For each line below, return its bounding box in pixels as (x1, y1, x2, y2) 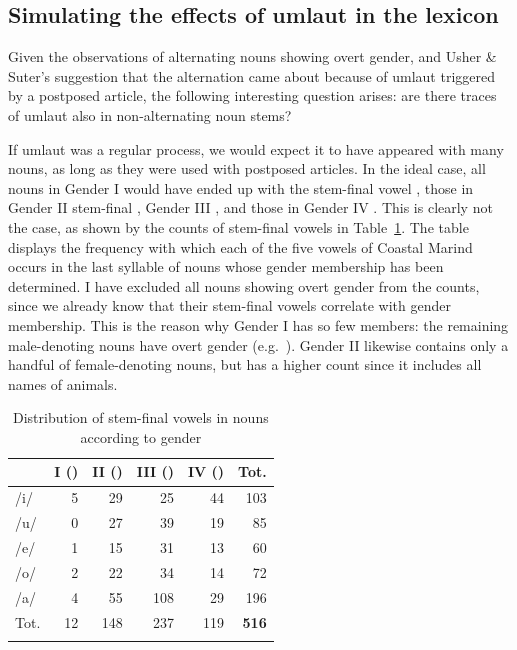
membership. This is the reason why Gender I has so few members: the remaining (8, 314, 509, 335)
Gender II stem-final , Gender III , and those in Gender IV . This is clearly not (8, 197, 493, 218)
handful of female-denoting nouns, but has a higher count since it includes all (8, 354, 482, 375)
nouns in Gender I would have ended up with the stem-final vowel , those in (8, 177, 474, 198)
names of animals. (8, 373, 118, 394)
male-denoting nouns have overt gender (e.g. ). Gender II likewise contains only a (8, 334, 509, 355)
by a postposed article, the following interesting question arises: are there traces (8, 85, 497, 106)
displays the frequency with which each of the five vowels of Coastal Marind (8, 236, 473, 257)
